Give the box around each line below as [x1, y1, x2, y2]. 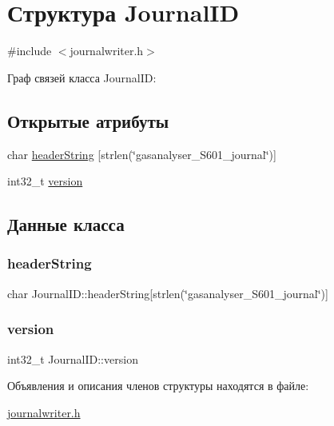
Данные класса [7, 212, 125, 237]
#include [7, 42, 52, 59]
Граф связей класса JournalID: [7, 69, 157, 86]
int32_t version [7, 173, 83, 189]
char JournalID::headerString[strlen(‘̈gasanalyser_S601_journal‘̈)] [7, 285, 328, 301]
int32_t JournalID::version [7, 350, 138, 367]
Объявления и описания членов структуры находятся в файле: [7, 377, 309, 394]
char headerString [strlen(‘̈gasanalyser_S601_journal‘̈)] [7, 145, 276, 162]
